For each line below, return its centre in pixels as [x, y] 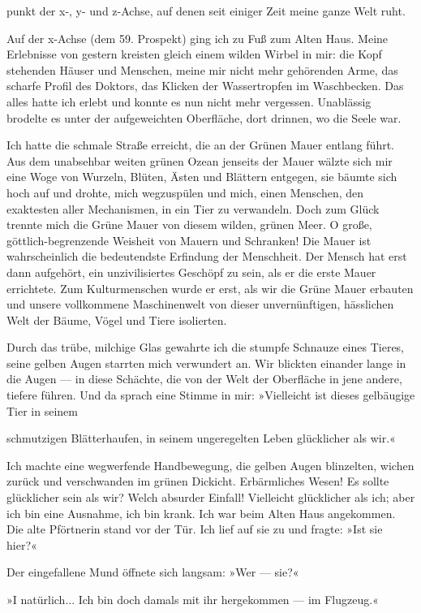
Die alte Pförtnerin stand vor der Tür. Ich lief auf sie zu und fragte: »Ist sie [195, 529]
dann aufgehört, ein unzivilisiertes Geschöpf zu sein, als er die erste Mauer [191, 272]
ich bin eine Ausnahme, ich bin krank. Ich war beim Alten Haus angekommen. [201, 513]
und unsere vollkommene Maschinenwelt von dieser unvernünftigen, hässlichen [200, 304]
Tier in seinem [42, 410]
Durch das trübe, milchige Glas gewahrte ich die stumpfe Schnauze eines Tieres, [206, 347]
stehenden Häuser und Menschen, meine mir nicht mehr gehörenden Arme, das [202, 69]
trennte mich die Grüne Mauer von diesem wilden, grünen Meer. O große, [189, 224]
